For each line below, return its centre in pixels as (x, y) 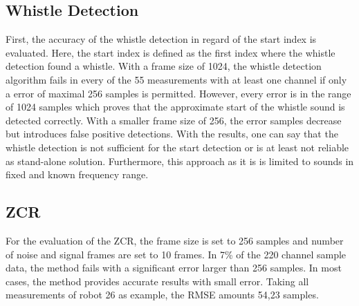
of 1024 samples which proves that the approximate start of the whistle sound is (175, 107)
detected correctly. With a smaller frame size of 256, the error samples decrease (174, 120)
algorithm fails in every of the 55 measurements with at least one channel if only (176, 79)
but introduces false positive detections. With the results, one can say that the (172, 134)
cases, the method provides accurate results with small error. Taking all (157, 281)
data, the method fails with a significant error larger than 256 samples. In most (174, 268)
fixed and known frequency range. (77, 174)
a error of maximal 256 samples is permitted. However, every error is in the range (178, 93)
